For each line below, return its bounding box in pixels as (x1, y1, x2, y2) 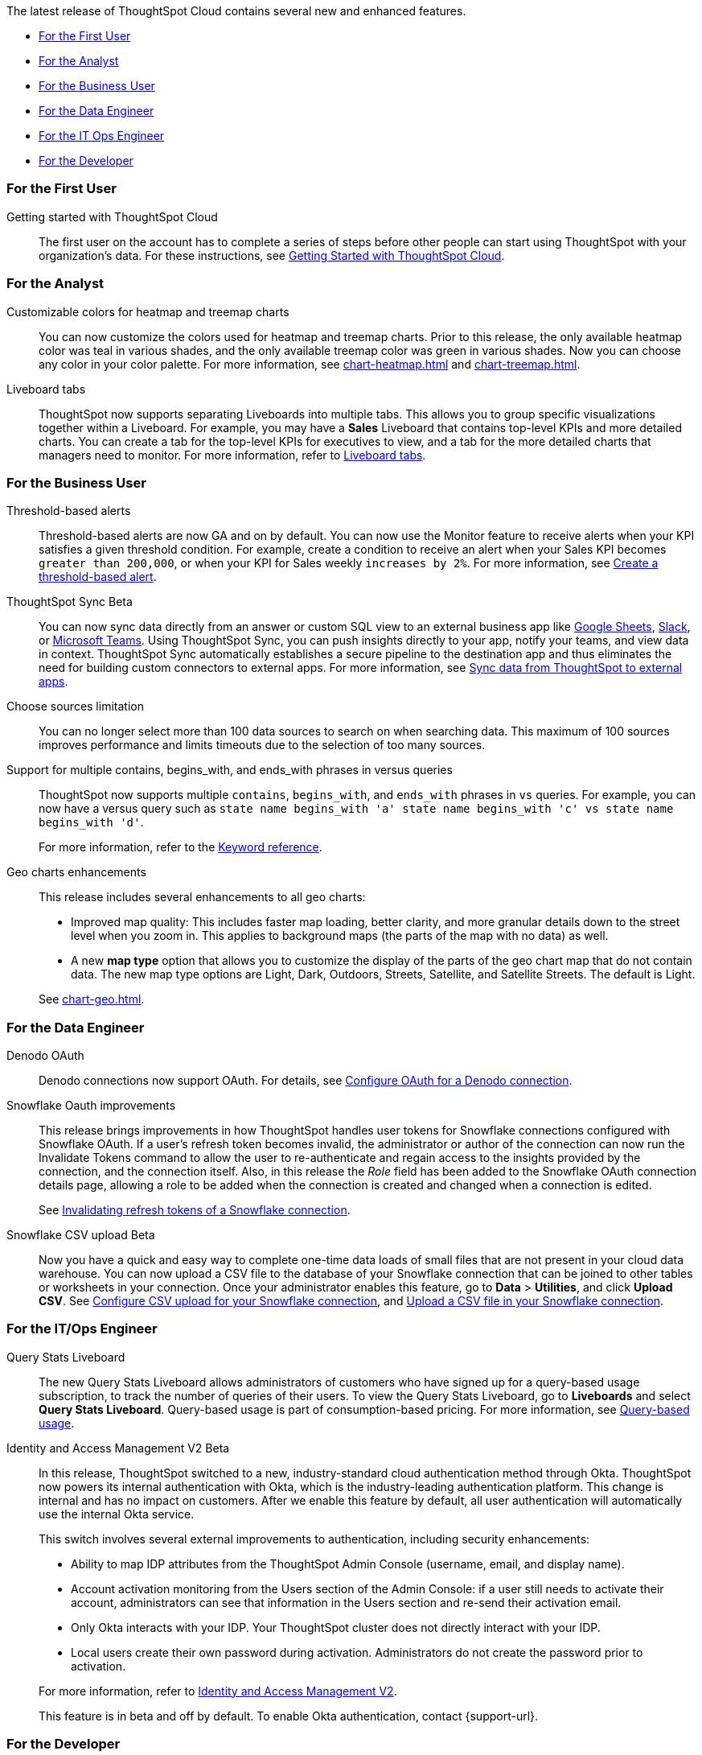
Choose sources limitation (6, 699, 144, 714)
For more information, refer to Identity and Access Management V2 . (39, 1683, 397, 1698)
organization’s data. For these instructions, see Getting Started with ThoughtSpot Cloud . (39, 248, 505, 262)
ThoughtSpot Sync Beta (6, 595, 133, 609)
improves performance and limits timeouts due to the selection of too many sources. (39, 738, 486, 752)
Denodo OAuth (6, 1048, 84, 1062)
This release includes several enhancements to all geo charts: (39, 890, 366, 904)
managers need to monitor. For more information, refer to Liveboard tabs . (39, 447, 426, 462)
